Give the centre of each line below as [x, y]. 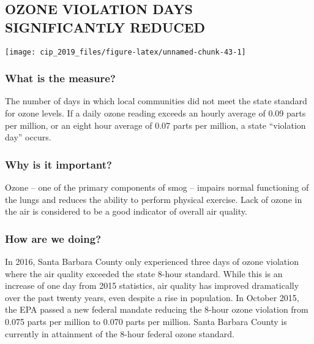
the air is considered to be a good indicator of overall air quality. [126, 211]
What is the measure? [60, 78]
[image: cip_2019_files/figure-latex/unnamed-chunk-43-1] [125, 52]
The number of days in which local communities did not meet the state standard [156, 101]
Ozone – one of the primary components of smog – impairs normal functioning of [157, 187]
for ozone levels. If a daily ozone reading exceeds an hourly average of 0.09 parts [155, 113]
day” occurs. [28, 137]
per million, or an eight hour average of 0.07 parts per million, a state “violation [155, 125]
